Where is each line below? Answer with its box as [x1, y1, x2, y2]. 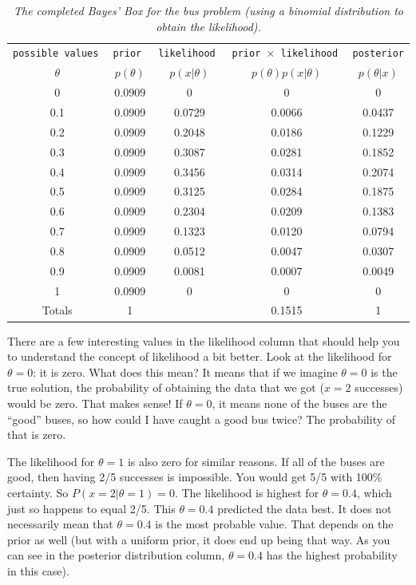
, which [356, 484, 392, 500]
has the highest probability [266, 547, 398, 563]
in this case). [7, 562, 69, 579]
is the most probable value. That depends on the [155, 516, 394, 532]
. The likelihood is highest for [174, 484, 319, 500]
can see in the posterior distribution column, [7, 547, 225, 563]
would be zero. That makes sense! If [7, 394, 183, 411]
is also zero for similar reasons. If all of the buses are [127, 453, 385, 469]
